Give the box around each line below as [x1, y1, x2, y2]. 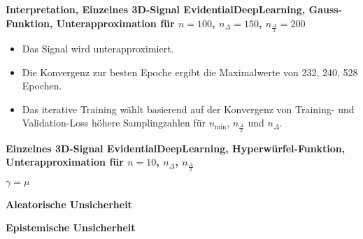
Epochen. [22, 78, 62, 93]
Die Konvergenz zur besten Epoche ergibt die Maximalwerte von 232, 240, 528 [22, 64, 358, 79]
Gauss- [308, 2, 343, 16]
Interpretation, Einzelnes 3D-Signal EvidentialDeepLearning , [6, 2, 306, 16]
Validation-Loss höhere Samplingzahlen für [22, 115, 206, 130]
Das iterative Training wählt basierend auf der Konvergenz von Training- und [22, 101, 355, 116]
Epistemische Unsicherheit [6, 220, 136, 235]
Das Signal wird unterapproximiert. [22, 41, 174, 56]
